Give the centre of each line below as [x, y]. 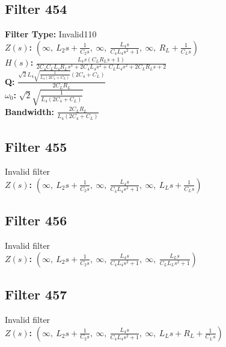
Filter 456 [36, 220]
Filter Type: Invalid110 [51, 34]
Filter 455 [36, 146]
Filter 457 [36, 294]
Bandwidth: [29, 111]
